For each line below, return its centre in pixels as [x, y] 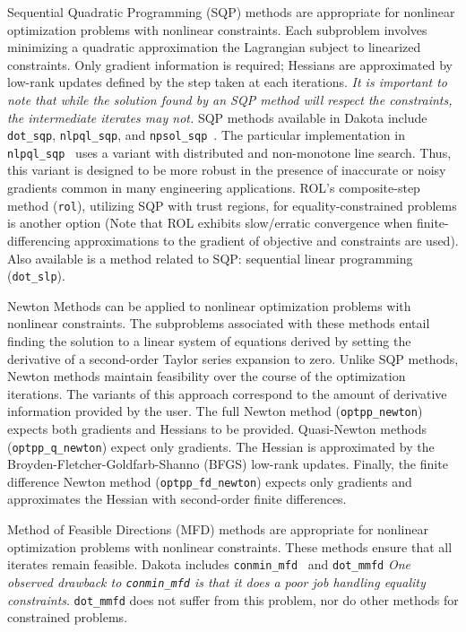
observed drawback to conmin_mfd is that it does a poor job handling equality [216, 581]
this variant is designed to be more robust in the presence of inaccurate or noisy [227, 170]
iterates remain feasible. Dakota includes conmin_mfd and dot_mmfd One [209, 564]
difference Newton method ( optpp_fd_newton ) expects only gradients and [210, 481]
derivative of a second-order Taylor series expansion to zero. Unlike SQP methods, [233, 358]
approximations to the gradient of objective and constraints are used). [267, 240]
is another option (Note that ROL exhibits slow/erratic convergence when [210, 223]
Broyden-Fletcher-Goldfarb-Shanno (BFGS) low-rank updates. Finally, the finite [228, 464]
